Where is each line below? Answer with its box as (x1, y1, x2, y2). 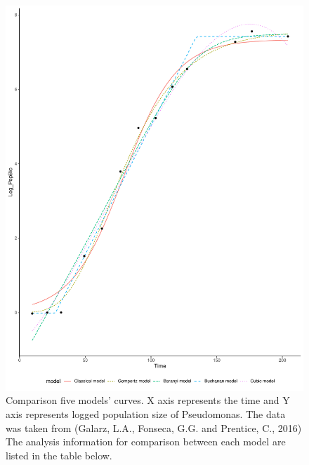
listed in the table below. (6, 447, 112, 462)
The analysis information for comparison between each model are (6, 434, 286, 449)
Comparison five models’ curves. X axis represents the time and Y (6, 393, 290, 407)
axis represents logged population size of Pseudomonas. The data (6, 407, 286, 422)
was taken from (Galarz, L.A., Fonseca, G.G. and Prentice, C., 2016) (6, 420, 302, 435)
